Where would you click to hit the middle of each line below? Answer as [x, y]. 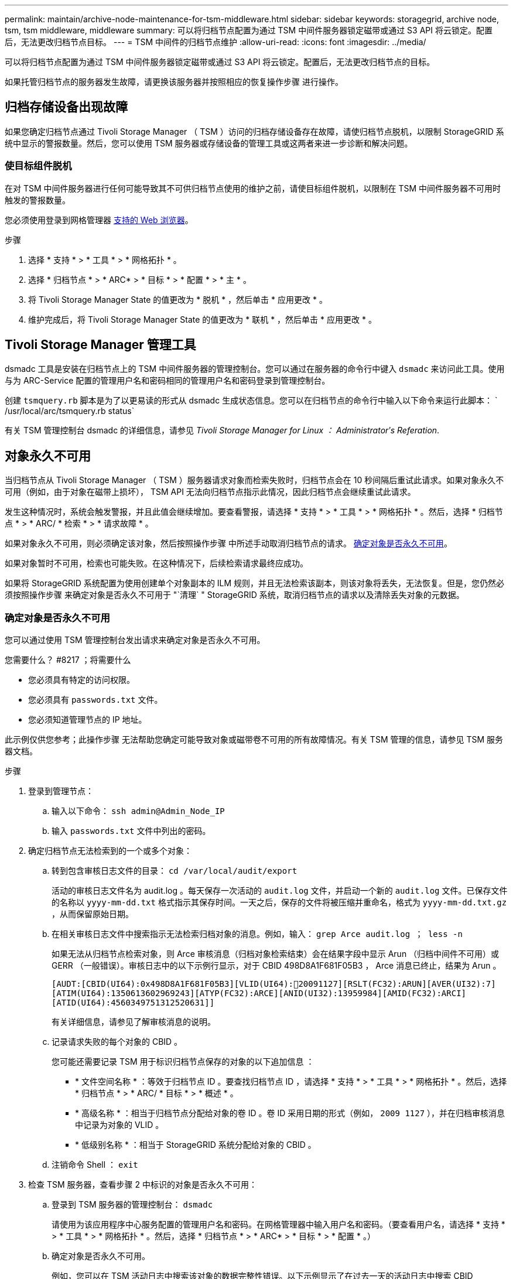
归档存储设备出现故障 [66, 107]
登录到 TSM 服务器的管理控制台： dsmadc [132, 1205]
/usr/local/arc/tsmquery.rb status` [70, 411]
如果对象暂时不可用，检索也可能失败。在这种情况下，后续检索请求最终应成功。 [156, 563]
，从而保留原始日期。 [93, 914]
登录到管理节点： [61, 791]
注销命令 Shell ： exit [95, 1165]
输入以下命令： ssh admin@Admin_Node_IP [138, 811]
